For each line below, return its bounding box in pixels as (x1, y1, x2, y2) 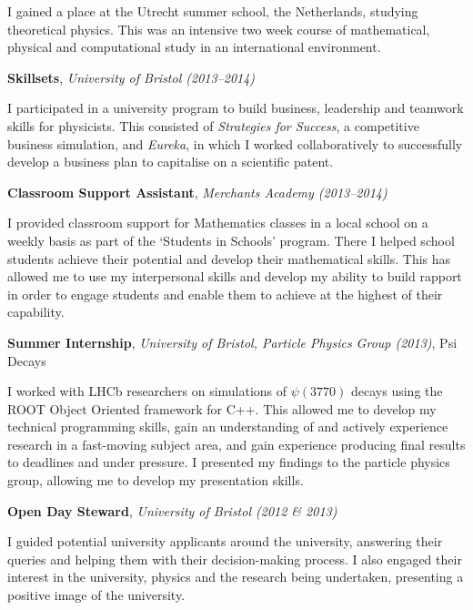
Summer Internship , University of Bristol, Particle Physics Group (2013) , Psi (7, 332, 458, 351)
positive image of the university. (7, 585, 186, 605)
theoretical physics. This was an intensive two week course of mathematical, (7, 19, 430, 38)
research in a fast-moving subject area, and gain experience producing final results (7, 434, 466, 453)
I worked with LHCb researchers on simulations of (7, 381, 287, 401)
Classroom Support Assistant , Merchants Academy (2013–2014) (7, 182, 387, 201)
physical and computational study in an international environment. (7, 37, 381, 56)
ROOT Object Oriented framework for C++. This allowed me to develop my (7, 399, 437, 418)
